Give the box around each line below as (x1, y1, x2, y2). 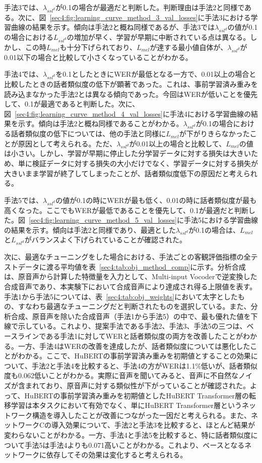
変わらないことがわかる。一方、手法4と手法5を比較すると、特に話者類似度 (4, 429, 251, 440)
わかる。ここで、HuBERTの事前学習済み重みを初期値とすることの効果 (18, 350, 251, 361)
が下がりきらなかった (179, 128, 250, 139)
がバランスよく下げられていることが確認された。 (24, 234, 186, 245)
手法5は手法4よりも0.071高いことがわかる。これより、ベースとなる (25, 439, 245, 450)
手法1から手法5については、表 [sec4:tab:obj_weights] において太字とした (4, 291, 238, 301)
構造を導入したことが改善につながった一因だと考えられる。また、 (32, 409, 251, 420)
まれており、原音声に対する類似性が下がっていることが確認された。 (25, 380, 250, 390)
